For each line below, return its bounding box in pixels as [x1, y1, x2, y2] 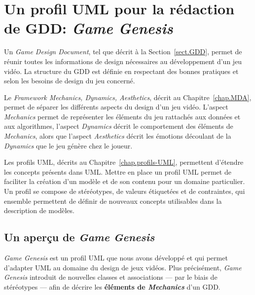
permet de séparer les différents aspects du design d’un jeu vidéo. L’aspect [4, 102, 228, 112]
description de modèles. [4, 205, 74, 216]
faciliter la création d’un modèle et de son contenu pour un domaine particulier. [4, 176, 245, 186]
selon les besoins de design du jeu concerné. [4, 75, 135, 86]
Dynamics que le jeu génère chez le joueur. [4, 140, 133, 150]
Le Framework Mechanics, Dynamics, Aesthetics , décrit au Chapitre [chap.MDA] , [4, 92, 252, 102]
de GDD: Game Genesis [4, 18, 173, 38]
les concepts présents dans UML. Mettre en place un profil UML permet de [4, 166, 231, 177]
